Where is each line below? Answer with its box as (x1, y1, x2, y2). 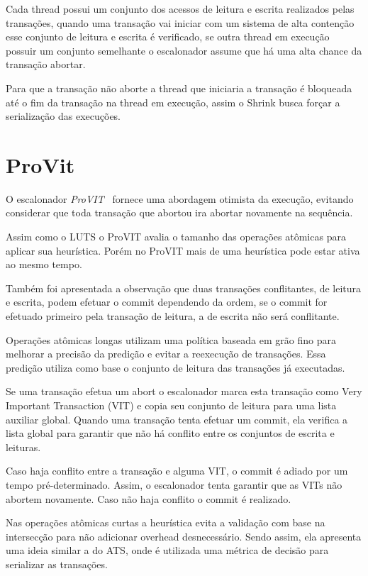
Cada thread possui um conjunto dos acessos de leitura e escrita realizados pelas (6, 1, 355, 16)
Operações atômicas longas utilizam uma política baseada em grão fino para (6, 332, 336, 347)
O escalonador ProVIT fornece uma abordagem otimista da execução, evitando (6, 191, 354, 206)
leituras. (6, 439, 41, 454)
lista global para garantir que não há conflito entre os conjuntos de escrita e (6, 426, 335, 441)
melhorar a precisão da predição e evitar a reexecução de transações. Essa (6, 346, 326, 361)
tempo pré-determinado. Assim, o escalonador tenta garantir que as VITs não (6, 477, 342, 492)
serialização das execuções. (6, 109, 121, 123)
